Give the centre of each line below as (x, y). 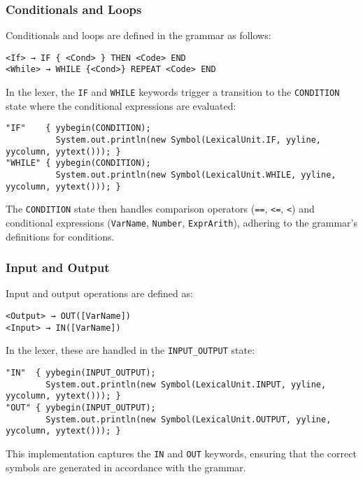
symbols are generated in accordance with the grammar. (126, 467)
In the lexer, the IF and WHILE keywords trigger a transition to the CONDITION (173, 92)
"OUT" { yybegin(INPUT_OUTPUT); (81, 407)
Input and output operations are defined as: (99, 293)
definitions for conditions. (60, 236)
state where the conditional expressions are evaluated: (121, 105)
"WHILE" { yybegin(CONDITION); (78, 163)
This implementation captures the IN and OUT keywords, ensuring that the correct (181, 453)
